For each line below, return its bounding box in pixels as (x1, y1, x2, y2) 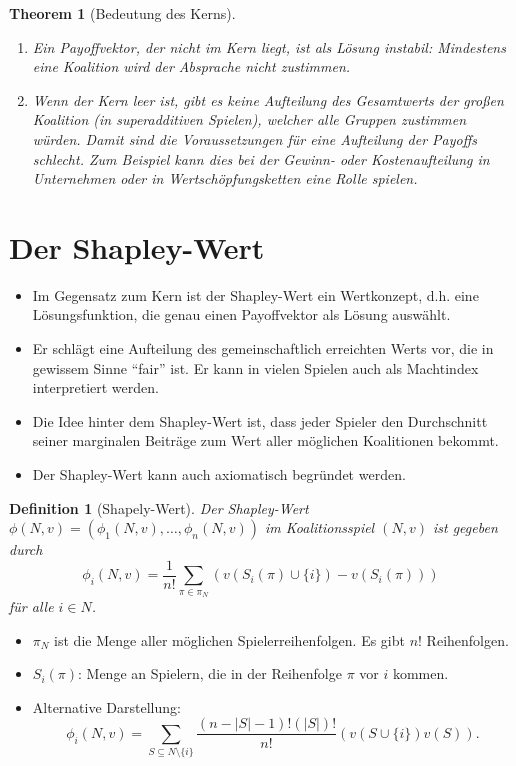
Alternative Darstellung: (32, 696, 181, 717)
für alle (9, 596, 54, 617)
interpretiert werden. (32, 377, 159, 398)
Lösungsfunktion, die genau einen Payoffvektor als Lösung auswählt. (32, 304, 451, 325)
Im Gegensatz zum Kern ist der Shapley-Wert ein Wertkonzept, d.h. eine (32, 284, 479, 305)
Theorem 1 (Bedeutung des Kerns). (9, 3, 236, 23)
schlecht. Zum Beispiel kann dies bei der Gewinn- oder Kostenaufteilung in (32, 148, 490, 169)
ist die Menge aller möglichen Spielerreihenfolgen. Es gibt (54, 629, 405, 650)
